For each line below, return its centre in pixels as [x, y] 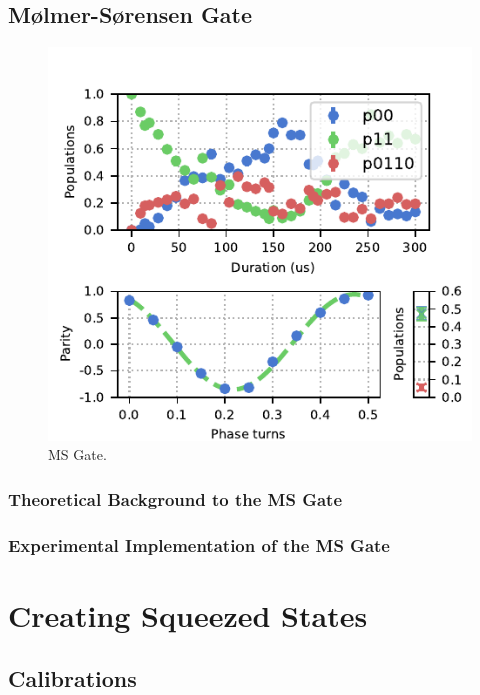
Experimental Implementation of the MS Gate [199, 544]
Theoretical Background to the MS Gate [175, 498]
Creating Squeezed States [188, 614]
